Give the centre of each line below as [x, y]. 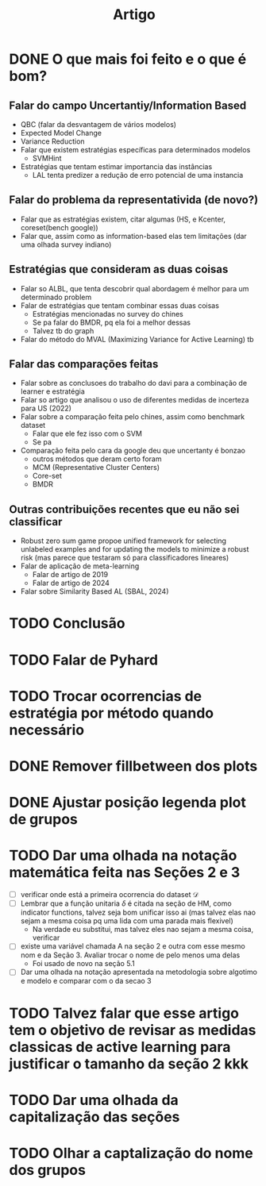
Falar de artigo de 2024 [71, 583]
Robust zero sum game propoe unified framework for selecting [123, 541]
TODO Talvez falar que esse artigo [124, 1013]
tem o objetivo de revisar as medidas [133, 1030]
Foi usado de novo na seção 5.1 [83, 964]
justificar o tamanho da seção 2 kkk [129, 1063]
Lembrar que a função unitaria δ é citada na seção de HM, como [126, 903]
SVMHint [47, 158]
